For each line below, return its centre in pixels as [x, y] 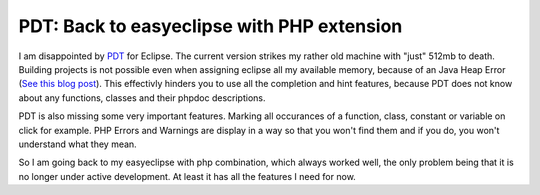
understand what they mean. [77, 144]
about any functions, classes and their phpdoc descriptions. [142, 97]
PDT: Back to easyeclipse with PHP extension [210, 26]
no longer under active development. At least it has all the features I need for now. [187, 176]
